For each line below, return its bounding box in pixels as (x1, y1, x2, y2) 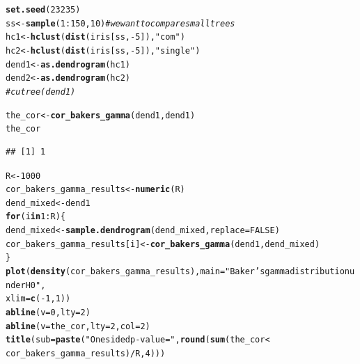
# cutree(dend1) (6, 86, 76, 97)
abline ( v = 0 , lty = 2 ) (6, 308, 91, 318)
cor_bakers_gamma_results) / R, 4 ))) (6, 349, 166, 359)
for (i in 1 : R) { (6, 212, 65, 222)
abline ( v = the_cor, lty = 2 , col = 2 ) (6, 321, 150, 331)
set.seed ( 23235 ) (6, 5, 81, 15)
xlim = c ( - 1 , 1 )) (6, 294, 71, 304)
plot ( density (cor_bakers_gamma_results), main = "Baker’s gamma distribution (6, 267, 350, 277)
